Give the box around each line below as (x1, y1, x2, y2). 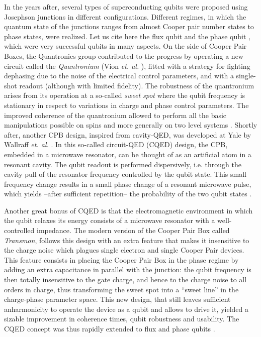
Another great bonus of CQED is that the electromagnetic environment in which (4, 205, 253, 215)
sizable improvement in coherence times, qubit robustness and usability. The (4, 313, 239, 324)
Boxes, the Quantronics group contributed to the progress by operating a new (4, 50, 243, 61)
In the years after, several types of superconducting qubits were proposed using (4, 2, 248, 12)
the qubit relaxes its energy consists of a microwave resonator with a (4, 215, 215, 226)
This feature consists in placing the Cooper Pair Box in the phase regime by (4, 254, 239, 265)
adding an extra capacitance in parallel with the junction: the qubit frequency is (4, 264, 251, 275)
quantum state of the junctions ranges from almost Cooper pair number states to (4, 21, 254, 32)
